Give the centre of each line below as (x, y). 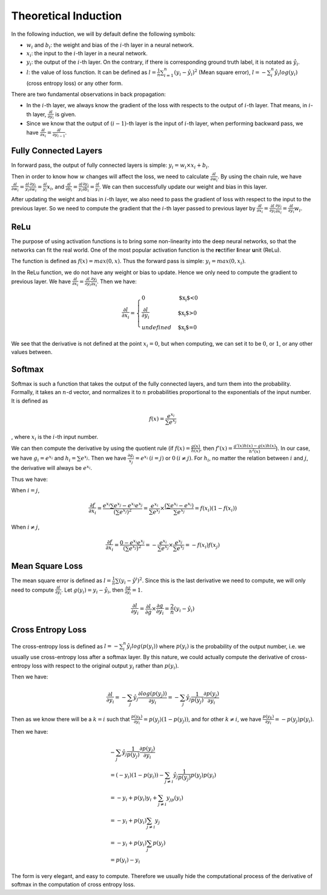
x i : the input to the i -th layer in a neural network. (87, 54)
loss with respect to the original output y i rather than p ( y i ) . (105, 666)
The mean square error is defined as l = (61, 581)
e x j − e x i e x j (128, 505)
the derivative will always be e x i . (52, 468)
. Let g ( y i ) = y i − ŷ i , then (92, 590)
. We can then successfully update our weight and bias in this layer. (183, 186)
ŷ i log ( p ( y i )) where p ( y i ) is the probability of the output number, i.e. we (216, 647)
